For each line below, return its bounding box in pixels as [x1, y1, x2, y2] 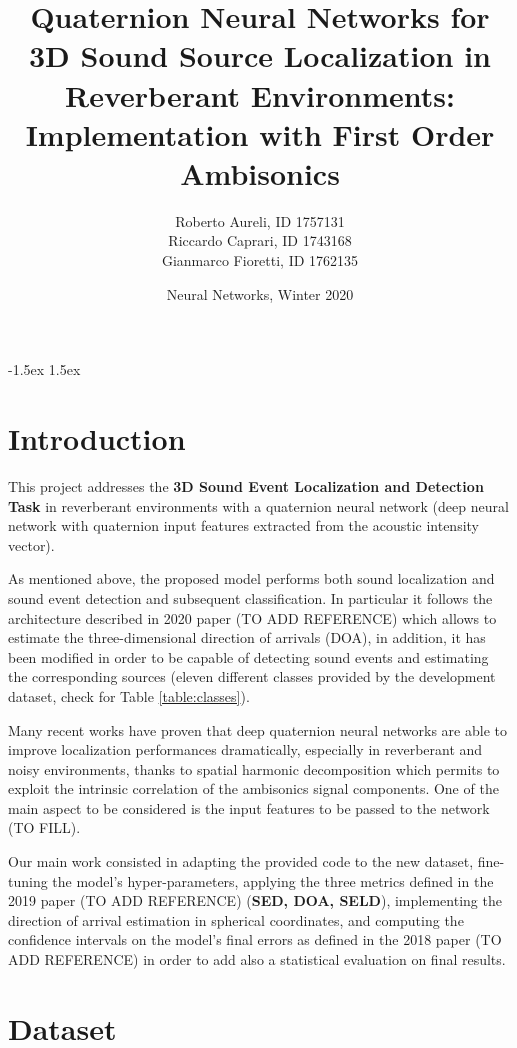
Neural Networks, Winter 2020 [166, 283, 354, 304]
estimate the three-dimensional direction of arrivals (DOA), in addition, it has [8, 627, 486, 648]
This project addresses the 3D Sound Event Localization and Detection [8, 475, 484, 496]
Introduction [8, 418, 186, 459]
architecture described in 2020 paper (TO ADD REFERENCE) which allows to [8, 607, 497, 628]
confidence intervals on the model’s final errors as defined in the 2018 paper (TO [8, 929, 502, 950]
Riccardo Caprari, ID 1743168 [168, 230, 352, 251]
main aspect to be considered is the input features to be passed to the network [8, 797, 490, 818]
